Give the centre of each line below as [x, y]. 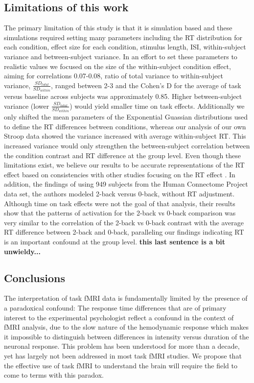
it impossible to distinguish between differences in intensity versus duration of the [127, 336]
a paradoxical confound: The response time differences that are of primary [115, 308]
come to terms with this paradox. [54, 375]
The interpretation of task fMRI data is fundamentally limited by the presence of [126, 298]
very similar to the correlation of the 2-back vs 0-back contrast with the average [124, 222]
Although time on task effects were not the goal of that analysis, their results [120, 203]
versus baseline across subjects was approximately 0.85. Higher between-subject [123, 96]
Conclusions [35, 277]
